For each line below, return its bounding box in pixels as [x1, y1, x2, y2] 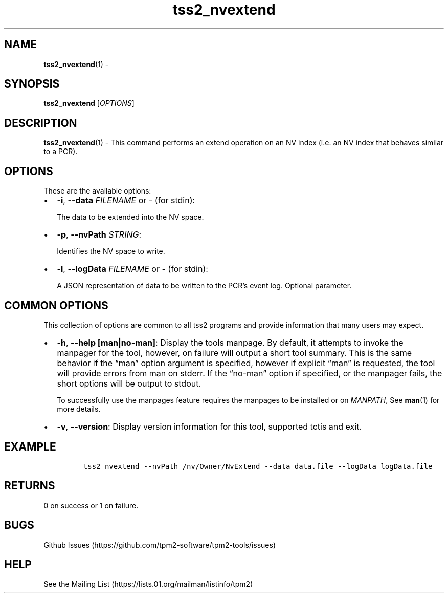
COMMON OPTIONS [4, 298, 108, 312]
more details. [57, 404, 101, 413]
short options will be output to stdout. [57, 378, 201, 389]
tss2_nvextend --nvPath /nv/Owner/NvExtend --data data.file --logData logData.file [83, 462, 433, 471]
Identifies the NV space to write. [57, 247, 165, 256]
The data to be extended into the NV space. [57, 212, 204, 222]
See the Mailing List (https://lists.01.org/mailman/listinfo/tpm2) [43, 580, 253, 589]
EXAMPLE [4, 440, 56, 454]
